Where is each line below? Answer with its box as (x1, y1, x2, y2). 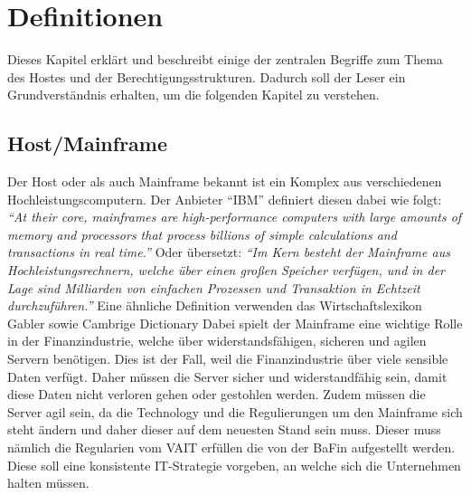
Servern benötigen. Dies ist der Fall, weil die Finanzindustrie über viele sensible (7, 349, 448, 368)
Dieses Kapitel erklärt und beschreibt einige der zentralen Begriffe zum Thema (7, 50, 443, 69)
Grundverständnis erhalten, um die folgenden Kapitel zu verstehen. (7, 85, 380, 104)
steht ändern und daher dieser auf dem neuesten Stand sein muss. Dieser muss (7, 420, 441, 439)
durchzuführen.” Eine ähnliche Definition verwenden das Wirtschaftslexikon (7, 296, 422, 315)
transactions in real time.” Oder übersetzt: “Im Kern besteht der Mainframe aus (7, 243, 450, 262)
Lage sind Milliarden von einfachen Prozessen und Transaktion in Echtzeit (7, 278, 420, 297)
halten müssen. (7, 473, 89, 492)
